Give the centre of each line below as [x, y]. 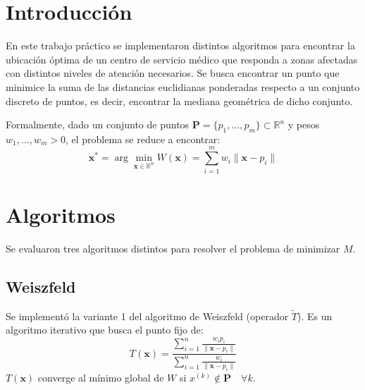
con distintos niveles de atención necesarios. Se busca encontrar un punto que [173, 73]
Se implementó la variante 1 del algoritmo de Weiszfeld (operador [147, 316]
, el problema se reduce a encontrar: [143, 139]
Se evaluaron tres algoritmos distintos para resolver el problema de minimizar [173, 248]
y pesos [304, 124]
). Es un [315, 316]
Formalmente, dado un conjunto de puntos [98, 124]
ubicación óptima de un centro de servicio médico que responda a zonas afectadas [182, 59]
